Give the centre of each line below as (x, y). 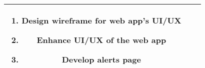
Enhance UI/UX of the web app (101, 40)
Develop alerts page (101, 59)
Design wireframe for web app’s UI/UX (101, 20)
